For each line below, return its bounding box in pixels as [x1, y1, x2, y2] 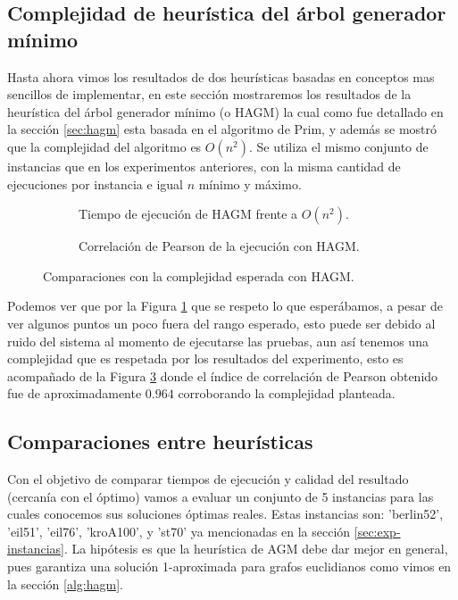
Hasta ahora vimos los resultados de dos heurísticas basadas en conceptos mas [7, 67, 435, 86]
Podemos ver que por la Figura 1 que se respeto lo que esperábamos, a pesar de [7, 296, 443, 315]
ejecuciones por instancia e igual [7, 174, 183, 193]
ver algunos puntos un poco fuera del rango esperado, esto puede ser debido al [7, 313, 436, 332]
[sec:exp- [354, 521, 401, 540]
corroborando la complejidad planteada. [178, 384, 396, 403]
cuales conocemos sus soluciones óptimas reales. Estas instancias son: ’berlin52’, [7, 504, 444, 523]
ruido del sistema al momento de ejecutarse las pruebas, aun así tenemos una [7, 331, 429, 350]
